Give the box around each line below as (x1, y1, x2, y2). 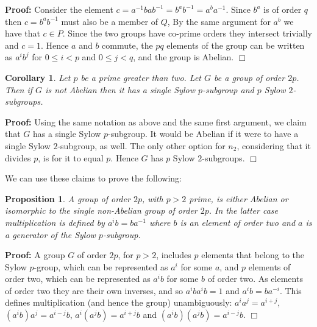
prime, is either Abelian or (189, 192, 288, 205)
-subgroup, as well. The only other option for (57, 139, 226, 152)
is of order (263, 3, 302, 15)
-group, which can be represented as (34, 260, 168, 273)
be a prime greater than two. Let (80, 71, 202, 83)
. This (279, 284, 302, 297)
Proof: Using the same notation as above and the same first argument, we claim (5, 115, 307, 128)
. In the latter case (208, 204, 278, 217)
